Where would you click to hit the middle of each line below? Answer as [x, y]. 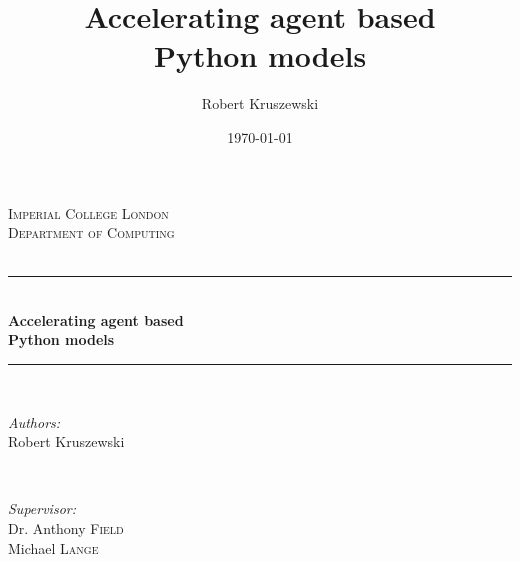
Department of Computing [91, 232]
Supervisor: [42, 508]
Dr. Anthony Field [66, 528]
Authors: [34, 421]
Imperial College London [88, 212]
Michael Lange [53, 547]
